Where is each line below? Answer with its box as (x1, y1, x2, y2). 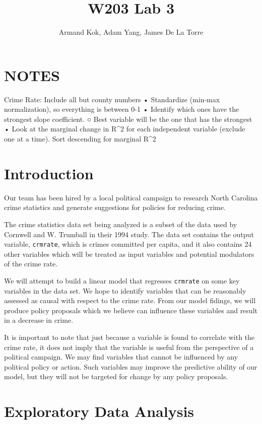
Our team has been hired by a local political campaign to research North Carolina (4, 192, 258, 202)
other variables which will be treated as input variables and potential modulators (4, 248, 254, 259)
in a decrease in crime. (4, 315, 74, 325)
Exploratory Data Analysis (4, 401, 194, 421)
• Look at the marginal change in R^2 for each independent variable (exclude (4, 123, 245, 134)
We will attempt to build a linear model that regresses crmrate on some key (4, 275, 240, 286)
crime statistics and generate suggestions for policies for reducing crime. (4, 202, 226, 213)
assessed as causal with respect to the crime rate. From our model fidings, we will (4, 295, 256, 306)
